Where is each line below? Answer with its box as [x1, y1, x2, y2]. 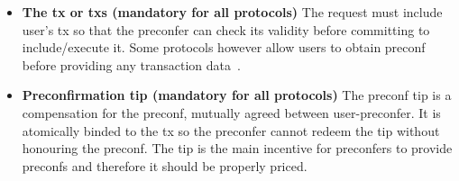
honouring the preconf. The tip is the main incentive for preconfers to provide [22, 139, 453, 158]
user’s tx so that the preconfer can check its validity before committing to [22, 20, 430, 39]
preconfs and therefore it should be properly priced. [22, 156, 308, 175]
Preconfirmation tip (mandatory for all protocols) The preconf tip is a [22, 86, 452, 104]
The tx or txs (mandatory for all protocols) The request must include [22, 3, 443, 21]
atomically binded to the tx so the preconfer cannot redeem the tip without [22, 121, 440, 140]
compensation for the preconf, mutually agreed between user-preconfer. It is [22, 103, 441, 122]
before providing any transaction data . [22, 55, 241, 74]
